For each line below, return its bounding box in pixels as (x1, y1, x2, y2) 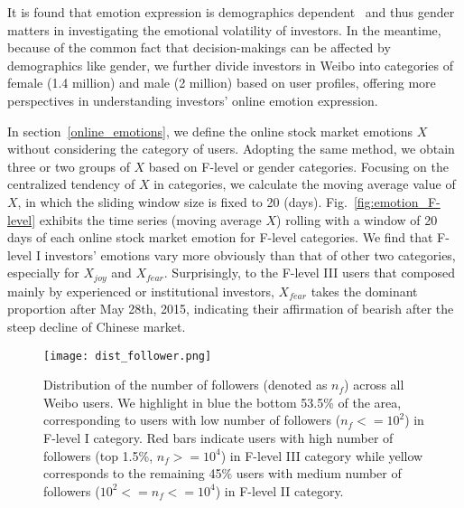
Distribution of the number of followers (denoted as (43, 375, 328, 394)
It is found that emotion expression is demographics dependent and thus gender (7, 3, 455, 21)
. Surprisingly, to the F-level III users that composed (163, 263, 456, 282)
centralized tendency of (7, 174, 135, 193)
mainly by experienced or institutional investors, (7, 281, 274, 300)
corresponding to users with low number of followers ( (43, 410, 341, 429)
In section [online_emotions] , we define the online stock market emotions (7, 121, 413, 140)
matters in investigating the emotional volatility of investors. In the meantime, (7, 20, 441, 39)
